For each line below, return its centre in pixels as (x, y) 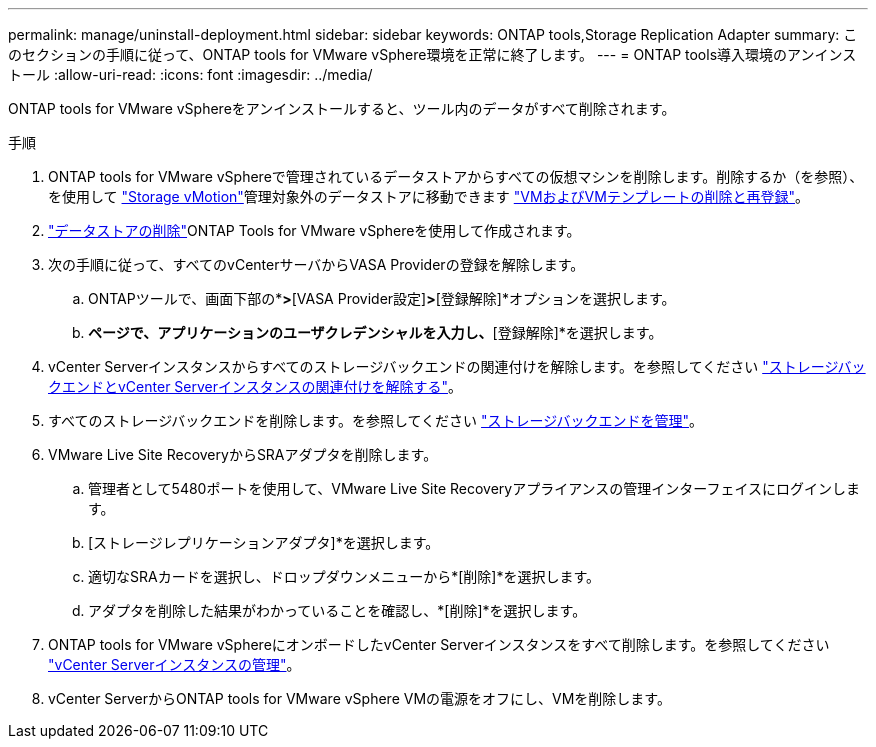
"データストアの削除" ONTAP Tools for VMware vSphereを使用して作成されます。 (314, 230)
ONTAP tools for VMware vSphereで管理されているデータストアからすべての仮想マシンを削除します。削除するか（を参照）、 (456, 176)
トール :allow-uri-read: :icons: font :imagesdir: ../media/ (190, 74)
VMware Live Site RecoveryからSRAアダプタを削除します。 (243, 454)
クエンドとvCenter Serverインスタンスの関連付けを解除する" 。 (255, 386)
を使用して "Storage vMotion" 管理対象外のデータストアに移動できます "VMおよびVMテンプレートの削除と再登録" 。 (428, 196)
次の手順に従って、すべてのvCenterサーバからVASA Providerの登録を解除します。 (316, 264)
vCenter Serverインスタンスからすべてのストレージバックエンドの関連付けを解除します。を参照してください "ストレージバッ (457, 366)
